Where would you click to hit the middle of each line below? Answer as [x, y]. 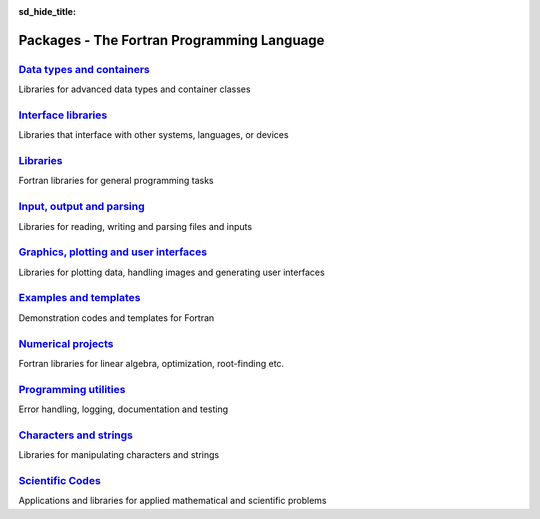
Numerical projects [66, 343]
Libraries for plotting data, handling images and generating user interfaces [171, 272]
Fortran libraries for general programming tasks [116, 181]
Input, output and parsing [81, 207]
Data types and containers [84, 69]
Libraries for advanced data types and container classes [134, 89]
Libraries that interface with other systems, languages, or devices [153, 135]
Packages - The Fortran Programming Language [171, 40]
